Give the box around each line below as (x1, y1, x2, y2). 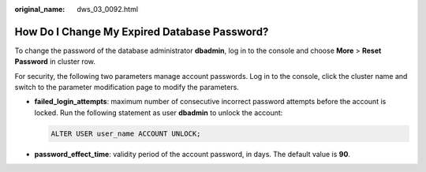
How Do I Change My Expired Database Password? (14, 24, 269, 39)
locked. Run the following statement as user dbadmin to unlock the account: (34, 107, 283, 118)
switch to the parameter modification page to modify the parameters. (14, 83, 240, 92)
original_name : (14, 5, 65, 13)
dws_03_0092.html (77, 5, 138, 13)
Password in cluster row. (14, 57, 96, 66)
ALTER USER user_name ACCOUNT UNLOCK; (50, 129, 201, 138)
